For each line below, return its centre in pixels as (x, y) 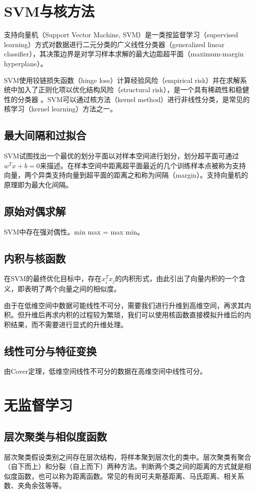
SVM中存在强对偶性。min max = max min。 (74, 231)
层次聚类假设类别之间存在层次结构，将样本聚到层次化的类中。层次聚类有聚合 (127, 456)
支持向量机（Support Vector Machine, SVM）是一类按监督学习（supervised (121, 35)
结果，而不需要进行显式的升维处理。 (69, 324)
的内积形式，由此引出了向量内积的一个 (177, 278)
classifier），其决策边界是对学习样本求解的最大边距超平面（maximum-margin (124, 54)
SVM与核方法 (49, 11)
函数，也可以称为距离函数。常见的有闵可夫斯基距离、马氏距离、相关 (127, 476)
